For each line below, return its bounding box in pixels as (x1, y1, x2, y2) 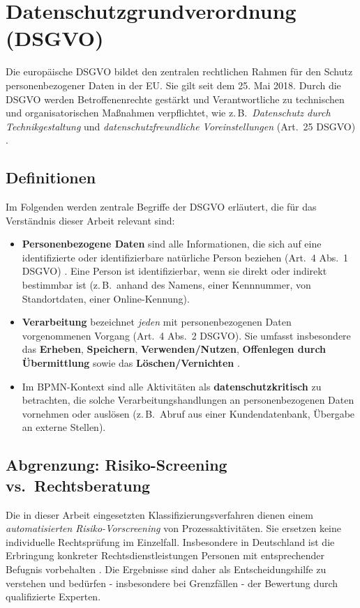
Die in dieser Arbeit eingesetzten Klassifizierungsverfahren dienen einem (6, 507, 313, 522)
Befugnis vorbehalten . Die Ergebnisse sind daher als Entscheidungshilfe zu (6, 561, 327, 576)
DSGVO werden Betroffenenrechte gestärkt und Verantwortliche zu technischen (6, 91, 345, 106)
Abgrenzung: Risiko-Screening (6, 454, 227, 476)
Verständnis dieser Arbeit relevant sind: (6, 213, 175, 227)
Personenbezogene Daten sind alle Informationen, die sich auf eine (22, 236, 322, 251)
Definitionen (6, 167, 96, 188)
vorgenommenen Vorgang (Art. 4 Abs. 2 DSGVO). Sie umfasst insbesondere (22, 328, 351, 342)
